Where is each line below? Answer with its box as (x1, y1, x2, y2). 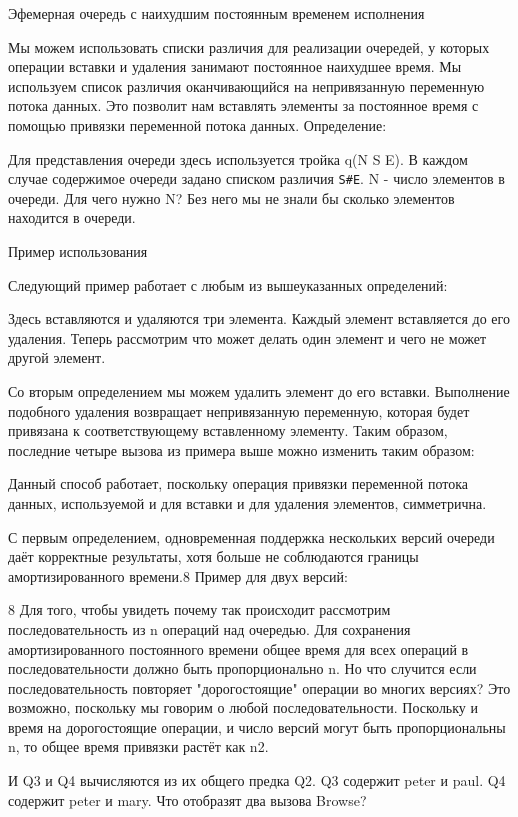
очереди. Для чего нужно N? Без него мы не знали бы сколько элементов (8, 187, 455, 208)
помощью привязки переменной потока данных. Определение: (8, 114, 387, 135)
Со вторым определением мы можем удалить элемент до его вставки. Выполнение (8, 380, 510, 401)
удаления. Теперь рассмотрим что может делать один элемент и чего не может (8, 327, 487, 348)
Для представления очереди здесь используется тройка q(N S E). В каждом (8, 148, 468, 169)
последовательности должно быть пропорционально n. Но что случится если (8, 658, 477, 679)
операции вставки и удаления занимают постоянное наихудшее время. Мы (8, 56, 462, 77)
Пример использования (8, 241, 148, 261)
